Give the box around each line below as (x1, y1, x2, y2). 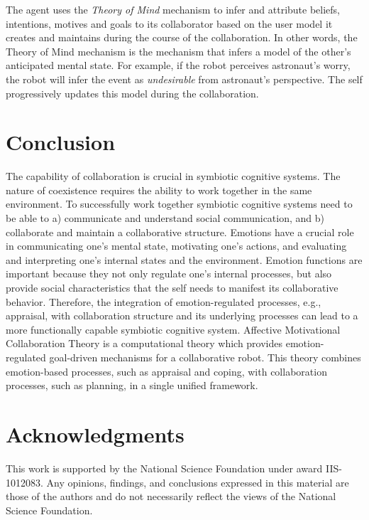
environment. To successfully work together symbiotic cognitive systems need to (6, 196, 353, 211)
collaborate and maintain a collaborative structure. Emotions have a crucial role (6, 224, 354, 239)
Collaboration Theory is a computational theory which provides (6, 336, 283, 351)
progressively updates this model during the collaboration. (6, 85, 259, 100)
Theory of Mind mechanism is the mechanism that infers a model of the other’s (6, 43, 351, 58)
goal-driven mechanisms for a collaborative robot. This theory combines (49, 350, 361, 364)
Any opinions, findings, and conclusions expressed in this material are (46, 474, 349, 489)
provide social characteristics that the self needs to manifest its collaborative (6, 280, 338, 295)
